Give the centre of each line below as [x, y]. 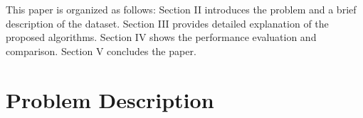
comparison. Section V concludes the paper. [101, 51]
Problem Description [110, 99]
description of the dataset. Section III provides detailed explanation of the [167, 23]
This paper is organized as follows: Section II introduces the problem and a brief [181, 9]
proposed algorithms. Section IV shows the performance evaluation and [161, 37]
